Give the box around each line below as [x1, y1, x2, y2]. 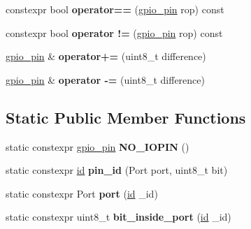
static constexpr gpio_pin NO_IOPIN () [6, 139, 189, 154]
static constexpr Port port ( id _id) [6, 186, 158, 200]
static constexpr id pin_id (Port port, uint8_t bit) [6, 163, 228, 177]
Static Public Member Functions [6, 106, 246, 128]
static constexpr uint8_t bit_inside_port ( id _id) [6, 209, 231, 224]
